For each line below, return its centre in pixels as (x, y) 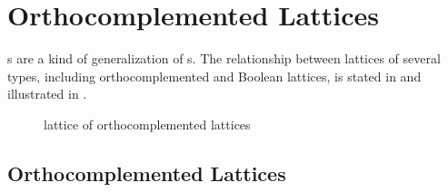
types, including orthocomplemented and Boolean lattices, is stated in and (214, 76)
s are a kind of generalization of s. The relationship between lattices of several (224, 58)
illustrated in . (47, 94)
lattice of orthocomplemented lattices (147, 124)
